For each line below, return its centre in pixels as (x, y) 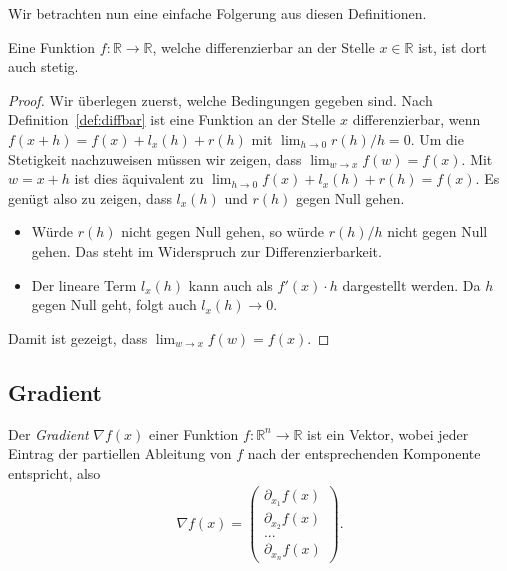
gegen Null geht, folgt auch (114, 304)
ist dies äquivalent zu (139, 178)
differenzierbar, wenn (416, 119)
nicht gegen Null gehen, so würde (222, 231)
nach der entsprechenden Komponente (364, 453)
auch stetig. (43, 66)
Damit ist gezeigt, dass (78, 337)
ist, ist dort (452, 46)
